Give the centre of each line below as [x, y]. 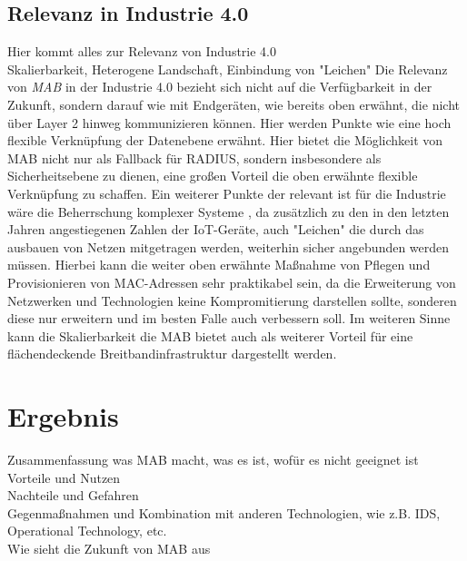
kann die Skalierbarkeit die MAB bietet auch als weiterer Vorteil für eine [210, 335]
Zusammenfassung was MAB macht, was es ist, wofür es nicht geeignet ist [213, 460]
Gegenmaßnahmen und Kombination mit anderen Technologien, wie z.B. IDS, [224, 512]
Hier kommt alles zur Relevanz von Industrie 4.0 [142, 51]
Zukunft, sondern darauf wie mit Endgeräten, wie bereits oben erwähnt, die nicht [233, 104]
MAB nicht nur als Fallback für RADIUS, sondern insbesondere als [194, 157]
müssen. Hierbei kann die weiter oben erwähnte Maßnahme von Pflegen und [219, 265]
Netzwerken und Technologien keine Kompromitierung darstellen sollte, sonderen [232, 300]
